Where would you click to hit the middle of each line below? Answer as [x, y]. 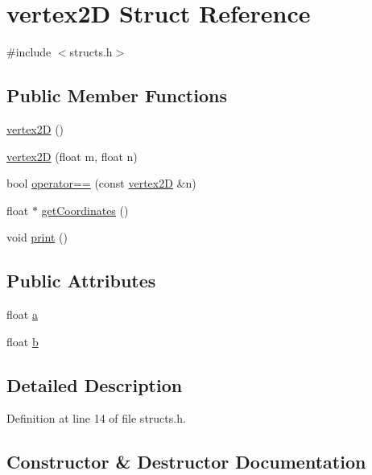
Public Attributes [81, 281]
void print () [37, 237]
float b [23, 341]
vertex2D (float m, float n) [72, 156]
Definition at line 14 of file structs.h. [96, 418]
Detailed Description [95, 384]
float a [22, 314]
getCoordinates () [85, 210]
